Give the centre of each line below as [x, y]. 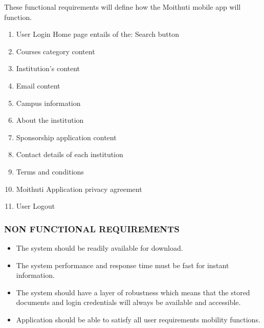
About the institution [50, 120]
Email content [38, 85]
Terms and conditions [50, 171]
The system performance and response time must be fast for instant [123, 265]
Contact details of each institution [70, 154]
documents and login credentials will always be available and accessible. [128, 302]
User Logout [36, 206]
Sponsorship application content [66, 137]
